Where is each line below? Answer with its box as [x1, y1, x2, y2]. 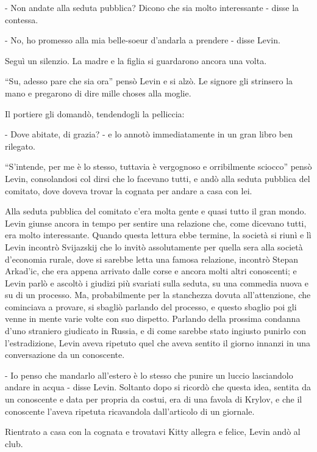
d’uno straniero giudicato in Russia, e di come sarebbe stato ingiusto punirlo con [5, 324, 306, 337]
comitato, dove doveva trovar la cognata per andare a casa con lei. [5, 184, 252, 197]
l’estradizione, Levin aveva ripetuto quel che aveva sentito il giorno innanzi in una [5, 336, 310, 349]
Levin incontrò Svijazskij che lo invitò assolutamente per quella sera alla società [5, 240, 303, 253]
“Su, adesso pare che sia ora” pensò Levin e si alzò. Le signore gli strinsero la [5, 75, 293, 87]
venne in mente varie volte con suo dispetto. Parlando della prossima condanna [5, 312, 301, 325]
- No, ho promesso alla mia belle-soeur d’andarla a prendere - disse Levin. [5, 34, 280, 46]
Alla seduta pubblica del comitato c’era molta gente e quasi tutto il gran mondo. [5, 205, 307, 217]
